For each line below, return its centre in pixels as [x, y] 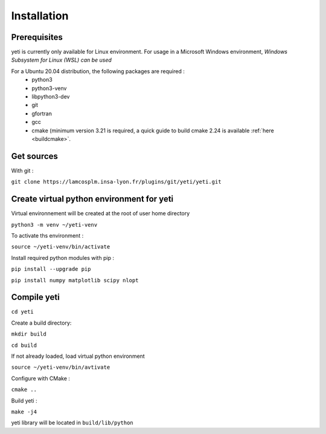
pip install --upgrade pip [51, 269]
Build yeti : [24, 400]
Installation [40, 16]
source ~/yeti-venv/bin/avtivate [61, 368]
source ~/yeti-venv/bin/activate [61, 247]
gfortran [42, 113]
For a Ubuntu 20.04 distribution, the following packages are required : [98, 71]
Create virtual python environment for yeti [92, 199]
